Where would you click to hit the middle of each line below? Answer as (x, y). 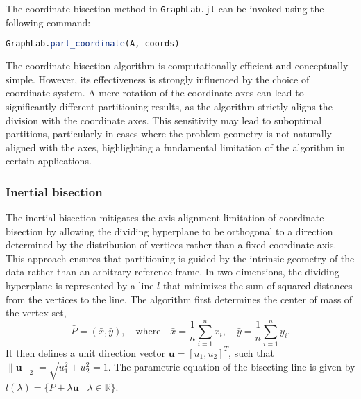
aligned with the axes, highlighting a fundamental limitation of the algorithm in (176, 147)
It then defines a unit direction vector (85, 352)
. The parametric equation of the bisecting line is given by (232, 366)
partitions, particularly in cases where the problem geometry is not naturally (169, 134)
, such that (251, 352)
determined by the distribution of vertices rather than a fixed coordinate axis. (171, 245)
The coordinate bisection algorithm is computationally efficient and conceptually (177, 66)
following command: (48, 22)
